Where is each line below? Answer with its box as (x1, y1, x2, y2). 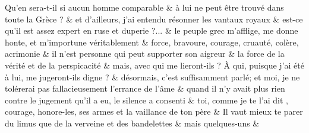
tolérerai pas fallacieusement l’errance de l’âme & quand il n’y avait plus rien (5, 82, 285, 95)
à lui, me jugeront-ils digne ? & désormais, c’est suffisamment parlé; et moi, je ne (5, 70, 300, 83)
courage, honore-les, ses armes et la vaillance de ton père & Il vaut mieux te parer (5, 105, 303, 118)
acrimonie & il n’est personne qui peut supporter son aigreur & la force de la (5, 47, 285, 60)
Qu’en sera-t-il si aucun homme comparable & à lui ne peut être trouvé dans (5, 1, 284, 13)
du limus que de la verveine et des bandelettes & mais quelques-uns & (5, 116, 260, 129)
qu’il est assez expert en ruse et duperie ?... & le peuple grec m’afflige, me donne (5, 24, 298, 37)
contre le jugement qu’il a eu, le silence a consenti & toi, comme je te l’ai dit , (5, 93, 288, 106)
